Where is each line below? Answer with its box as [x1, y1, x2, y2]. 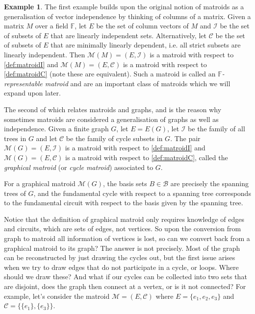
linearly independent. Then [4, 49, 85, 59]
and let [36, 133, 57, 143]
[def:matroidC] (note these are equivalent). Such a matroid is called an [4, 69, 216, 79]
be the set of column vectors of [96, 21, 189, 31]
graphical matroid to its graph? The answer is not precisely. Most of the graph [4, 242, 240, 253]
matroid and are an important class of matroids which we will [45, 78, 230, 88]
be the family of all [188, 123, 245, 134]
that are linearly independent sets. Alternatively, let [51, 30, 206, 40]
